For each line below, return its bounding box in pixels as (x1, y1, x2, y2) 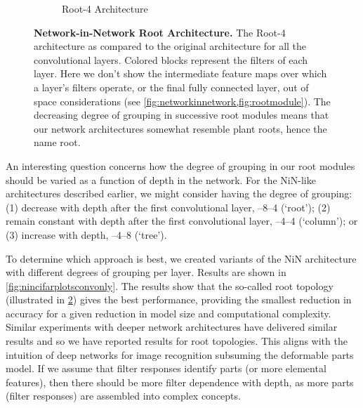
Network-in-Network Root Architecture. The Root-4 (34, 25, 286, 39)
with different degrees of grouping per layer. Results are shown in (6, 265, 286, 279)
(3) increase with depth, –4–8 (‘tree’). (6, 227, 167, 242)
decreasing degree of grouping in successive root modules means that (34, 107, 329, 122)
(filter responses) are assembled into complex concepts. (6, 388, 241, 403)
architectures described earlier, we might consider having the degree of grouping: (6, 186, 352, 201)
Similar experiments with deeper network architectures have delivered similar (6, 320, 338, 334)
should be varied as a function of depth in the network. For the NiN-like (6, 172, 316, 187)
